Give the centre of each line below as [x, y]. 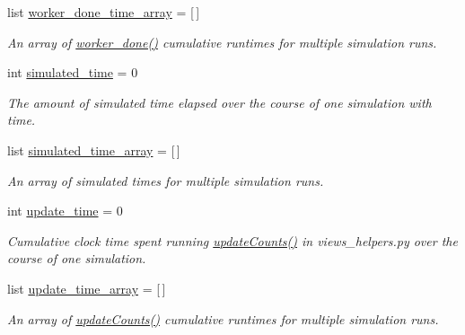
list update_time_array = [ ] [87, 288]
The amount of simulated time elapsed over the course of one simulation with [219, 102]
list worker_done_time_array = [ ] [104, 12]
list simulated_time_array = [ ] [94, 150]
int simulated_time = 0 [73, 72]
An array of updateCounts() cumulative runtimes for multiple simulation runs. [223, 318]
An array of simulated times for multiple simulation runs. [166, 180]
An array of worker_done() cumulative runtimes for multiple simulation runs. [222, 42]
